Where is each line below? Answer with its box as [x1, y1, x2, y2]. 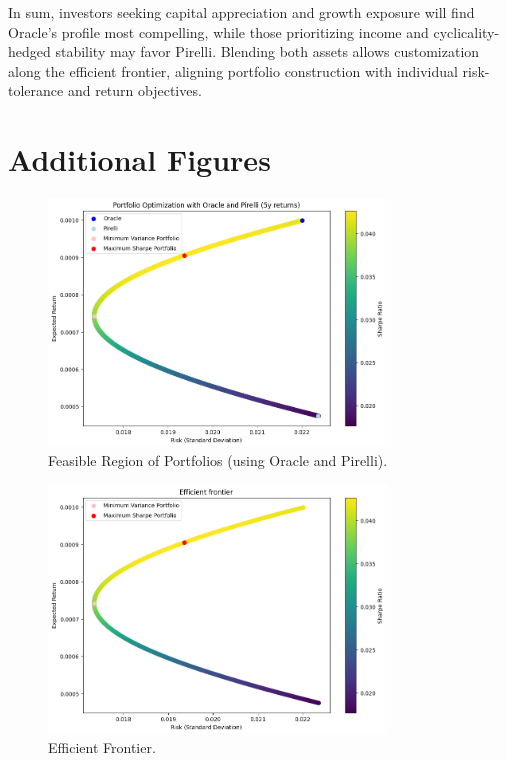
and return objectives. [67, 80, 202, 101]
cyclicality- [433, 21, 500, 42]
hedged [8, 41, 51, 62]
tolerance [8, 80, 64, 101]
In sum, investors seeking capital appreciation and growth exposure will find [8, 2, 475, 22]
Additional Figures [8, 139, 271, 180]
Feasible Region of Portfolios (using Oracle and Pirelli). [48, 450, 388, 471]
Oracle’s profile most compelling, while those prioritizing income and [8, 21, 429, 42]
